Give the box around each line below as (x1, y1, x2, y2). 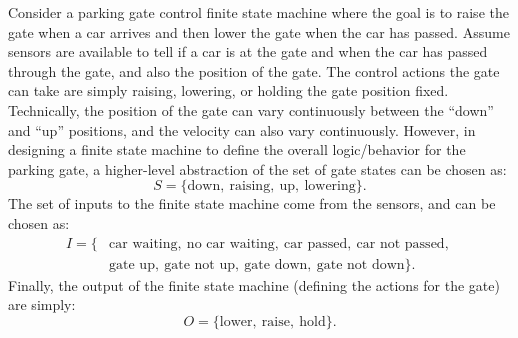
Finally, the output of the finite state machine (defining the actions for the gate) (8, 274, 500, 295)
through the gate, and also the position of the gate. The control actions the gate (8, 60, 500, 81)
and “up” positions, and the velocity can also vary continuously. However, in (8, 119, 476, 140)
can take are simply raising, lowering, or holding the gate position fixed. (8, 80, 449, 101)
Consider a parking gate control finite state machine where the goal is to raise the (8, 2, 509, 22)
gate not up (164, 257, 236, 272)
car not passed (356, 236, 445, 251)
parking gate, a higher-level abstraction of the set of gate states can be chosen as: (8, 158, 507, 179)
